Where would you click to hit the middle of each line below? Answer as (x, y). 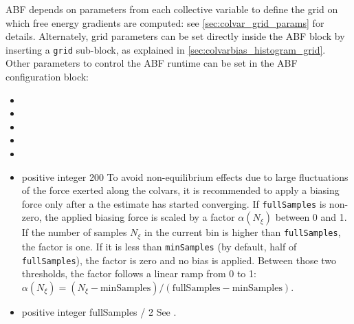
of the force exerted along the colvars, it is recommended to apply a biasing (180, 190)
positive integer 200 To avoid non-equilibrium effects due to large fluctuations (185, 176)
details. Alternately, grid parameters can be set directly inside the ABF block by (175, 36)
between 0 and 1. (311, 217)
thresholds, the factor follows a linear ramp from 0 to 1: (139, 273)
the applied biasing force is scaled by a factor (140, 217)
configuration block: (47, 77)
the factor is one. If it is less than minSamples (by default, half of (159, 246)
